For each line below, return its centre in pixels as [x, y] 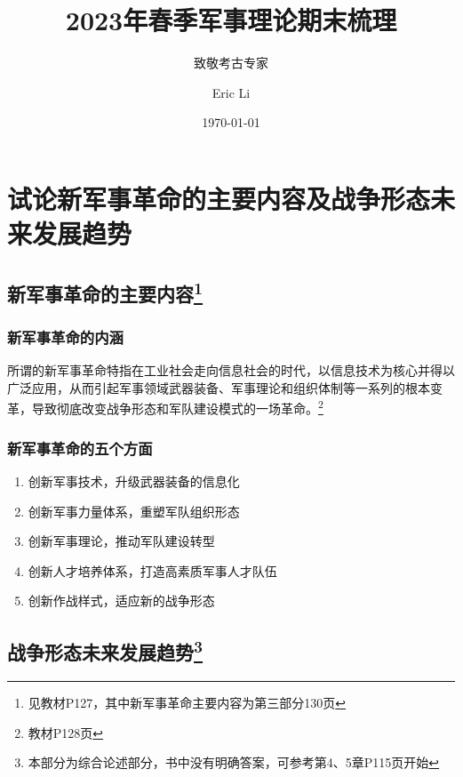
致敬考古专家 [231, 63]
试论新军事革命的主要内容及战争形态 [219, 198]
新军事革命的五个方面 [80, 448]
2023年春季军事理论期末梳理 [231, 20]
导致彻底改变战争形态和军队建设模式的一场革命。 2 [177, 407]
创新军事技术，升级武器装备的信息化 [134, 481]
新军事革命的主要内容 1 [105, 291]
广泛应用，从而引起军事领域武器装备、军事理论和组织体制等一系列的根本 [219, 387]
